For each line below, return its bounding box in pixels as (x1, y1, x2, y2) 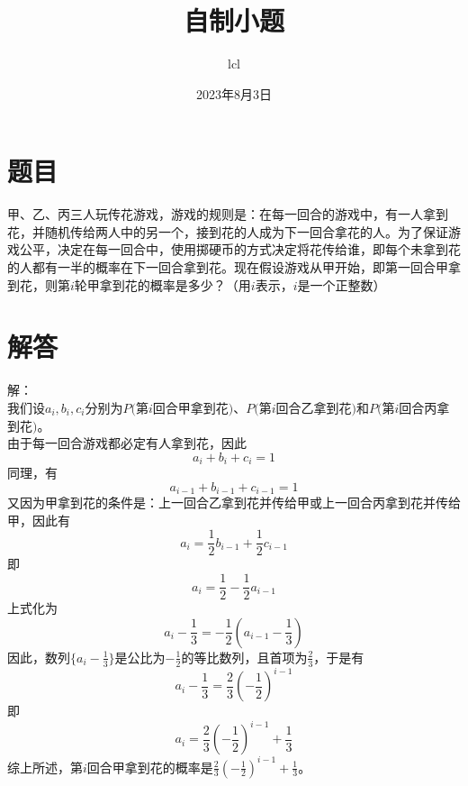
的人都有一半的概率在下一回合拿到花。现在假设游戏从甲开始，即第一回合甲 (7, 258, 448, 277)
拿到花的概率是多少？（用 (99, 275, 251, 294)
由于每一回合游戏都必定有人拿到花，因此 (7, 434, 247, 452)
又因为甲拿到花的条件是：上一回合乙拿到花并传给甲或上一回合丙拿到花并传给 (7, 493, 461, 512)
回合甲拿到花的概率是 (86, 757, 213, 776)
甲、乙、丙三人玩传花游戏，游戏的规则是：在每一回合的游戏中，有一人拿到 (7, 205, 448, 224)
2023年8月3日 (196, 84, 272, 103)
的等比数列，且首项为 (181, 647, 308, 666)
